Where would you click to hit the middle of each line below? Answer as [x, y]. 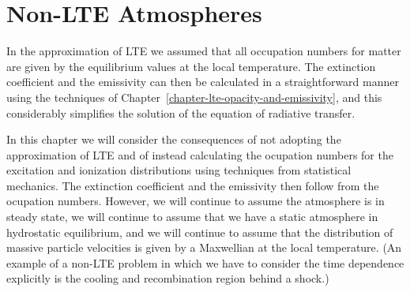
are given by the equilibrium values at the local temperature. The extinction [191, 66]
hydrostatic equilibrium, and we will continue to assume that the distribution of [200, 232]
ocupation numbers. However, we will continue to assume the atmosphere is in [196, 201]
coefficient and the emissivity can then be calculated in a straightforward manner [203, 82]
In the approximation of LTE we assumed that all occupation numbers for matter [204, 51]
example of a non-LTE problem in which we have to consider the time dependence [205, 262]
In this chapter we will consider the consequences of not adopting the [174, 139]
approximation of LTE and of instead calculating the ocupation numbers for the [200, 154]
